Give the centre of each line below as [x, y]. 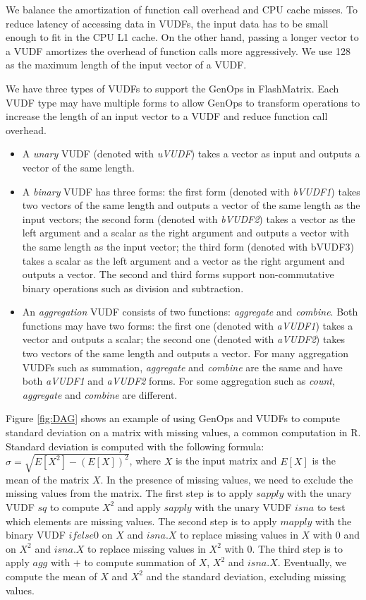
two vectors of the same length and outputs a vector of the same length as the [191, 205]
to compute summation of [140, 562]
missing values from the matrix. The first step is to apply [129, 493]
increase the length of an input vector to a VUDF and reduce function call [167, 116]
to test [331, 506]
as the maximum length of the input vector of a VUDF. [126, 65]
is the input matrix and [226, 461]
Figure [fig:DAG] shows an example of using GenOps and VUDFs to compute [173, 418]
